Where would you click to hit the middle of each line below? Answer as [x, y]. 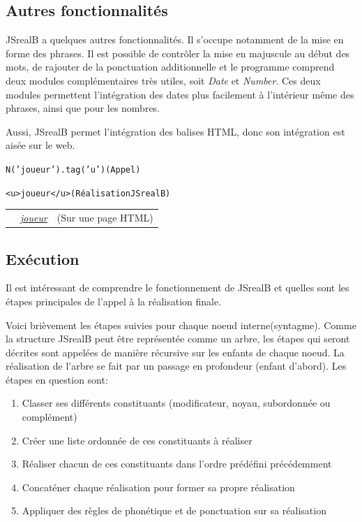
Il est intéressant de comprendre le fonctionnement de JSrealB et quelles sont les [178, 288]
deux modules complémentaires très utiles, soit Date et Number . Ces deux [163, 80]
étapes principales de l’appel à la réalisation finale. [114, 301]
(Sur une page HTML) [105, 218]
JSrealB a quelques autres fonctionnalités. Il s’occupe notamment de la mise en [175, 39]
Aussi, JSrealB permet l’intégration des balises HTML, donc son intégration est [175, 131]
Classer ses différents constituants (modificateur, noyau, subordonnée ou [176, 403]
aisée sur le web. [40, 145]
